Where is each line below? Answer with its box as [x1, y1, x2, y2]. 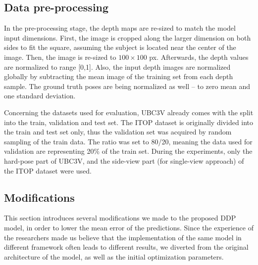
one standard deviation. [4, 90, 76, 101]
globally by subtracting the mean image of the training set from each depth [4, 71, 233, 82]
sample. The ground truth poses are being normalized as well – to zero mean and [4, 81, 251, 91]
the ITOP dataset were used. [4, 165, 92, 176]
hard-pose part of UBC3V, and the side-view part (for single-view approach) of [4, 155, 244, 166]
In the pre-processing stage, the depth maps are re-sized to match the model [4, 23, 236, 33]
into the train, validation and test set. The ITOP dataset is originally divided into [4, 117, 254, 127]
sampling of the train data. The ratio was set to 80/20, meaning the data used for [4, 136, 253, 146]
